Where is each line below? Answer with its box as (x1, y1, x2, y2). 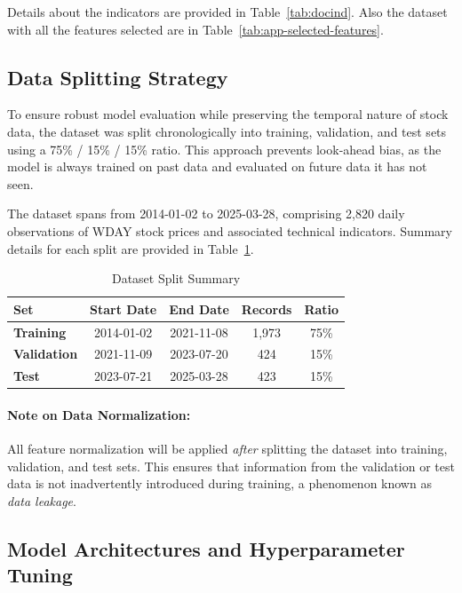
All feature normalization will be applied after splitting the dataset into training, (7, 439, 448, 458)
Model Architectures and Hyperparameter (7, 534, 405, 562)
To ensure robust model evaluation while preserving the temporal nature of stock (7, 105, 449, 123)
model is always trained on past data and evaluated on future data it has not (7, 157, 427, 176)
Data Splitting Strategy (7, 63, 228, 91)
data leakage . (7, 491, 76, 510)
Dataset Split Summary (111, 269, 241, 288)
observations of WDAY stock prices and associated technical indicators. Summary (7, 221, 452, 240)
